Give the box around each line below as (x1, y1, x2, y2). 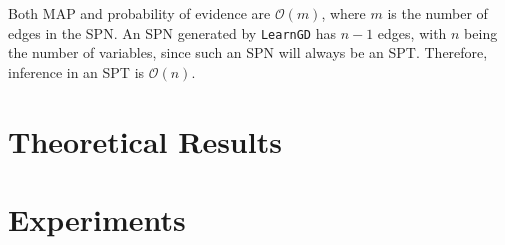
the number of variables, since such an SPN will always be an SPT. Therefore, (8, 42, 488, 63)
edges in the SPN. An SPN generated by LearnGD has (8, 22, 336, 43)
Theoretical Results (8, 120, 282, 161)
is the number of (387, 3, 488, 23)
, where (321, 3, 366, 23)
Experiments (8, 199, 186, 239)
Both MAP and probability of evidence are (8, 3, 271, 23)
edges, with (377, 22, 447, 43)
